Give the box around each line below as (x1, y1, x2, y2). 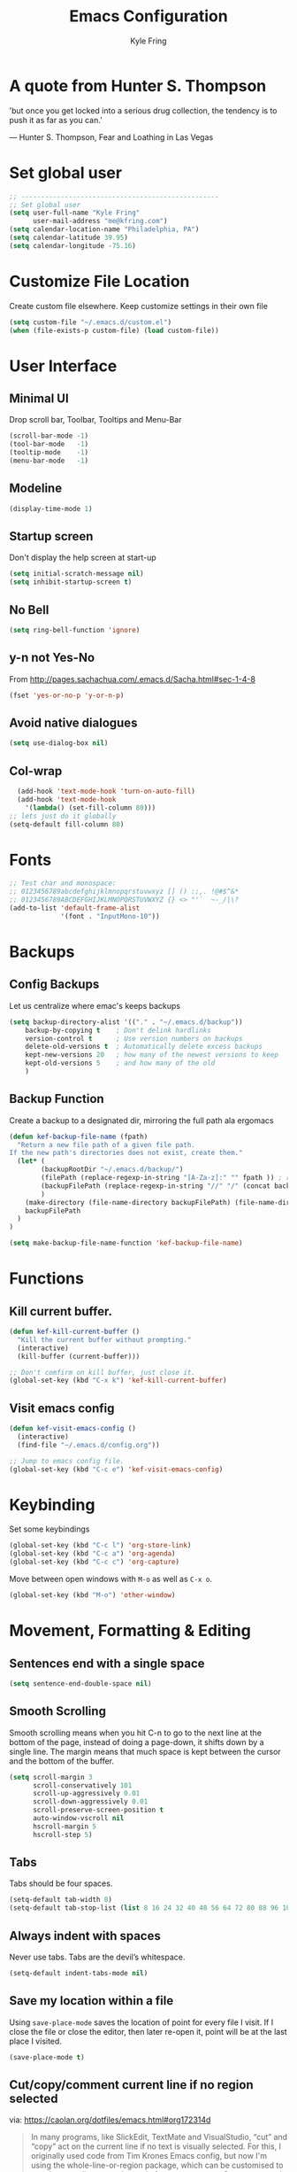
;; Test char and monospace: (9, 879, 117, 888)
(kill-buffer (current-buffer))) (17, 1352, 141, 1361)
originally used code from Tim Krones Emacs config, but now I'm (30, 2151, 268, 2161)
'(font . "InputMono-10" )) (60, 911, 161, 920)
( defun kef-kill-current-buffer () (9, 1327, 141, 1337)
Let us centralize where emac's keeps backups (9, 1000, 181, 1011)
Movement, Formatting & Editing (9, 1621, 252, 1641)
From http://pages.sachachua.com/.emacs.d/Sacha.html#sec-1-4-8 (9, 673, 256, 684)
